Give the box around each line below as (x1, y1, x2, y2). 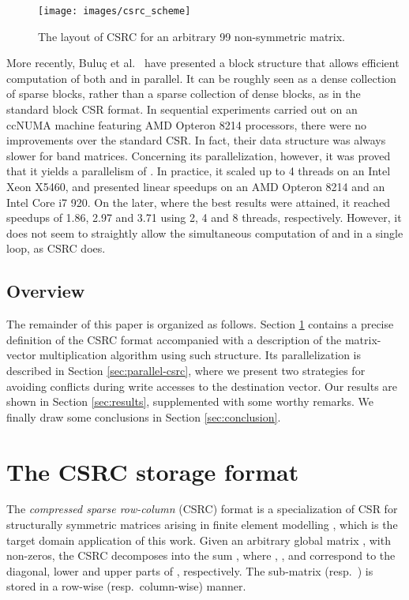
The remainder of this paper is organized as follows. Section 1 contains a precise (6, 316, 394, 332)
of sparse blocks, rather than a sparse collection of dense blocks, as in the (6, 85, 361, 102)
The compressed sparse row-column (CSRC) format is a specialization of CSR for (6, 501, 398, 517)
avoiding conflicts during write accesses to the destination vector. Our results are (6, 377, 398, 394)
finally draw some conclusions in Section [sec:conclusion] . (6, 408, 281, 425)
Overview (6, 279, 85, 303)
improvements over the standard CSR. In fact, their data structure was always (6, 132, 386, 148)
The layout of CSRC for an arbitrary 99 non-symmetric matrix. (38, 28, 346, 44)
